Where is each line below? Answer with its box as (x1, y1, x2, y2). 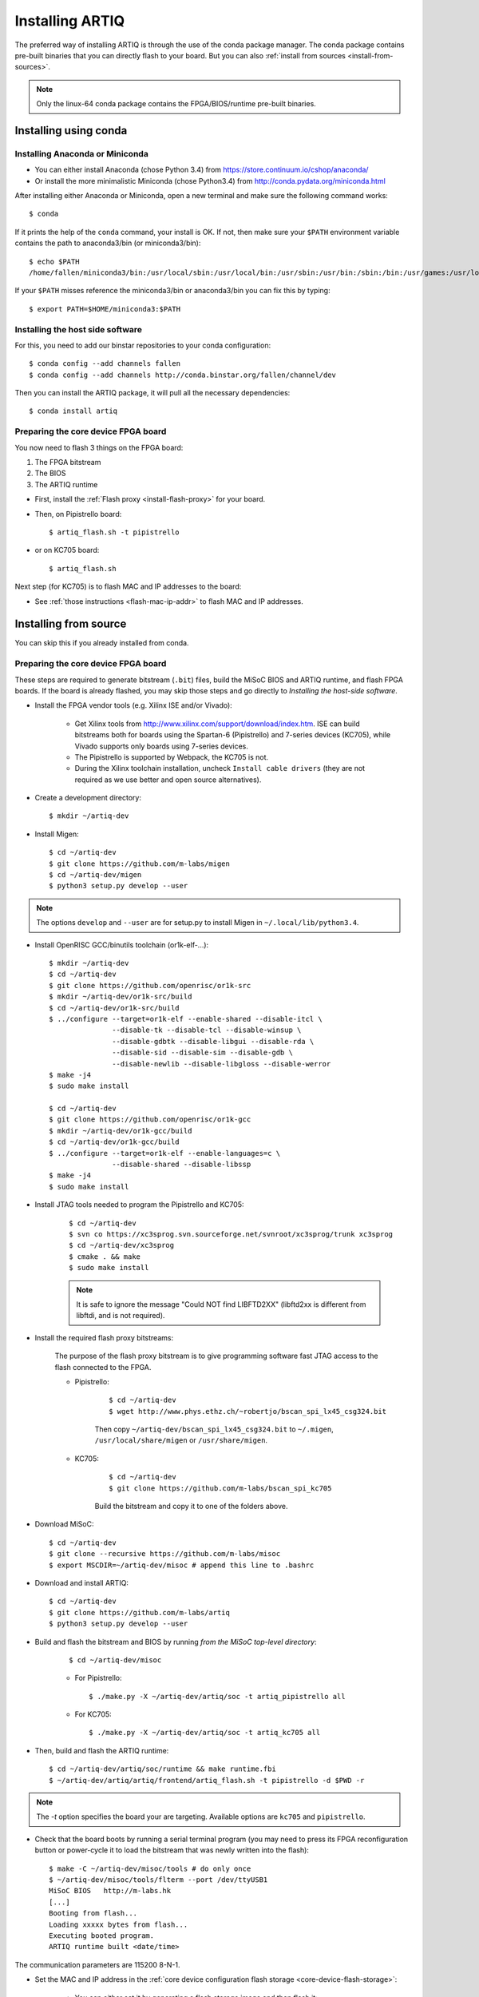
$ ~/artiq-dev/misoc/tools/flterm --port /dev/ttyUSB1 (49, 1876, 268, 1884)
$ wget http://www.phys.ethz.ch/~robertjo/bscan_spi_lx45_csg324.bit (109, 1407, 387, 1415)
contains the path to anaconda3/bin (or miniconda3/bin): (14, 238, 201, 248)
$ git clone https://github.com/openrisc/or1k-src (49, 981, 251, 990)
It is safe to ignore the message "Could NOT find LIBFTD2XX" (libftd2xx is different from (76, 1299, 366, 1309)
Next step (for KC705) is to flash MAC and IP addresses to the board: (14, 582, 242, 591)
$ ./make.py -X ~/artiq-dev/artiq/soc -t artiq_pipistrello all (89, 1692, 346, 1701)
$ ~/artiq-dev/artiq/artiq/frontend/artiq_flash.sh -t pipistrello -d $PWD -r (49, 1776, 365, 1785)
